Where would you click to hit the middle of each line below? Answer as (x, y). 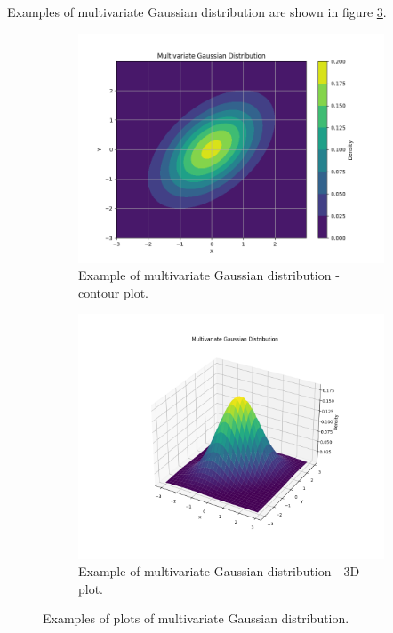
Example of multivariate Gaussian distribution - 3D (219, 571)
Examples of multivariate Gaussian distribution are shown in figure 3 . (197, 12)
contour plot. (114, 292)
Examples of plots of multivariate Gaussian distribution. (196, 618)
